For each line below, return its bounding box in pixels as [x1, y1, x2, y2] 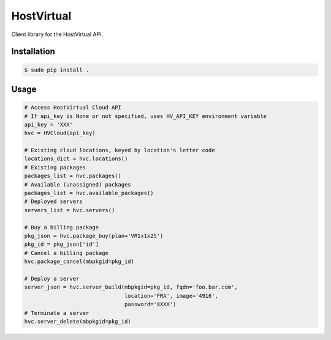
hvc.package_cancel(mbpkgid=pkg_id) [24, 258, 135, 265]
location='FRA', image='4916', [124, 292, 219, 299]
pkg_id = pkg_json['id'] [24, 241, 99, 248]
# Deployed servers [24, 198, 83, 205]
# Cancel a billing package [24, 249, 108, 256]
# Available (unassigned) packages [24, 181, 131, 188]
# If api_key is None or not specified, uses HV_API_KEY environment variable [24, 113, 267, 119]
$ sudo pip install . [24, 66, 89, 73]
